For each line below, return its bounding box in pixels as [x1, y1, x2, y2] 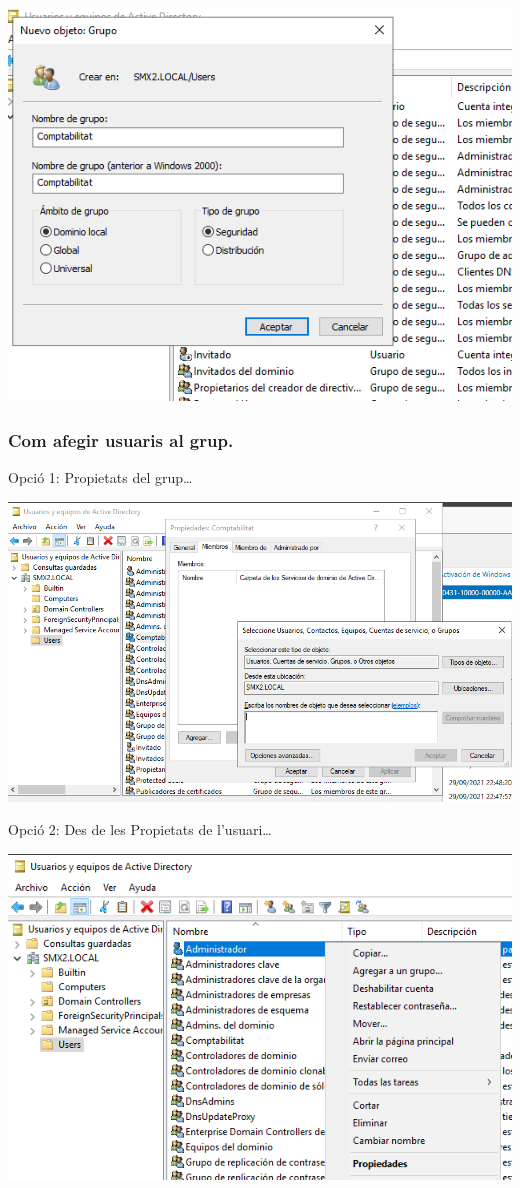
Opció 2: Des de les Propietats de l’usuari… [8, 819, 272, 840]
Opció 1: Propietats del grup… [8, 467, 193, 488]
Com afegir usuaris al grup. [8, 427, 234, 452]
